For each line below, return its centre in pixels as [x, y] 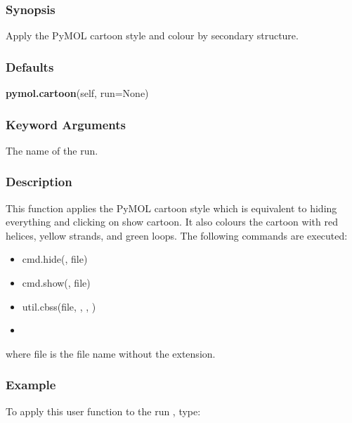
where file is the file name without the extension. [111, 353]
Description [39, 182]
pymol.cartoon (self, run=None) [77, 93]
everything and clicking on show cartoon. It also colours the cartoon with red [172, 222]
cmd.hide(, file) [55, 259]
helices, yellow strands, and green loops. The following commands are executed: [177, 235]
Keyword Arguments [66, 124]
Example [31, 385]
